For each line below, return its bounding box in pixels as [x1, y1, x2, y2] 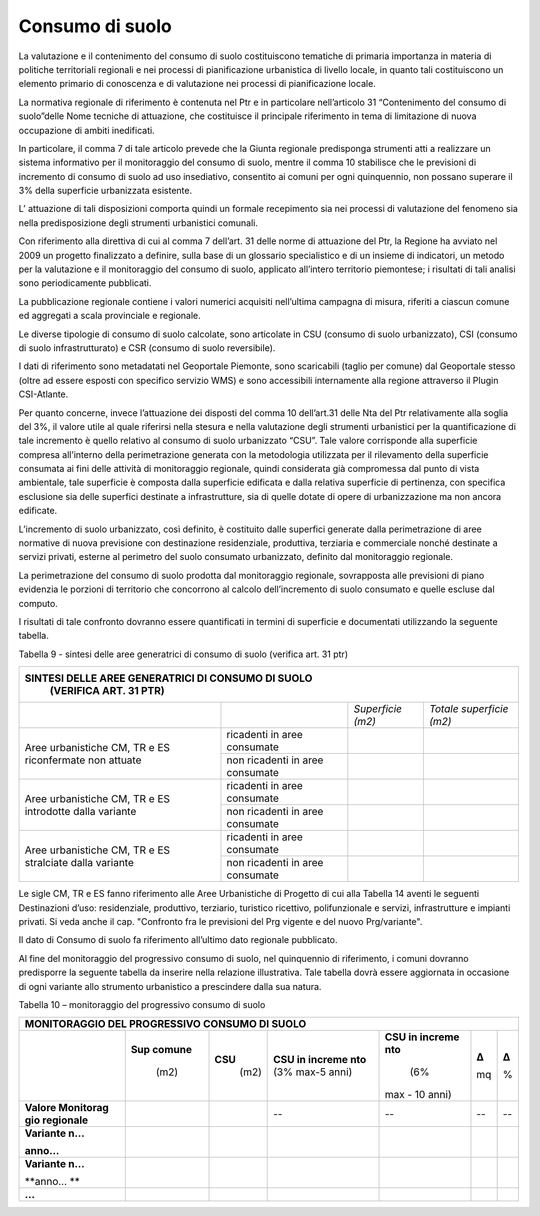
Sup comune [130, 1043, 192, 1057]
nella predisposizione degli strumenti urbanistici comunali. [18, 216, 259, 229]
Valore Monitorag [24, 1101, 109, 1115]
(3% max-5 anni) [273, 1065, 353, 1079]
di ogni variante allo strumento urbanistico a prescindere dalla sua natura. [18, 980, 322, 992]
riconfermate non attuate [24, 753, 142, 767]
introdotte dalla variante [24, 804, 137, 818]
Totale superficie [428, 702, 509, 716]
